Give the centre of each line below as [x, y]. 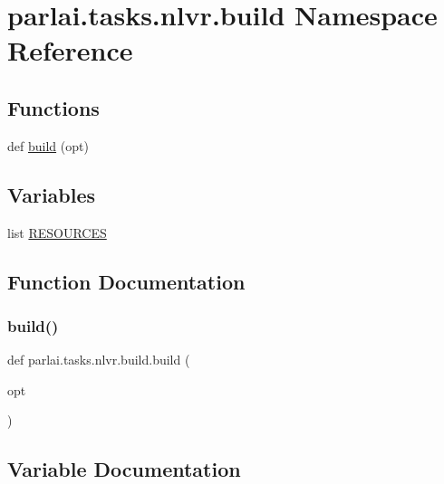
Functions [53, 107]
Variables [52, 194]
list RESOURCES [57, 232]
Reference [70, 50]
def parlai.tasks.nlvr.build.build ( [99, 360]
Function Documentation [126, 281]
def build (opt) [48, 145]
